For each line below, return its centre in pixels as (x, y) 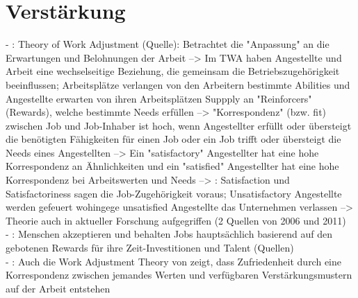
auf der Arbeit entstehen (58, 288)
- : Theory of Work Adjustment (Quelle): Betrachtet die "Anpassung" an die (168, 44)
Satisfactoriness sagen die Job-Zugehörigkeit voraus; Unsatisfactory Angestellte (174, 193)
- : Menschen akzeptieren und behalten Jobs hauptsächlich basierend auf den (169, 234)
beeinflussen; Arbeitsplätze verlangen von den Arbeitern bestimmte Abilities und (178, 84)
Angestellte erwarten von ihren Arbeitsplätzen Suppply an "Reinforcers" (159, 98)
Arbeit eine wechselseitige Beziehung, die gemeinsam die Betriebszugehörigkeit (173, 71)
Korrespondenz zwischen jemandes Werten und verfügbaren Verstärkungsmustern (179, 275)
